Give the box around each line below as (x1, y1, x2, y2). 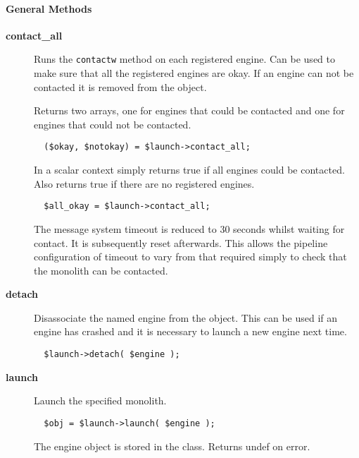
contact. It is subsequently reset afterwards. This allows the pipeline (34, 235, 328, 250)
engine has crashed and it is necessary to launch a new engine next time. (34, 324, 347, 339)
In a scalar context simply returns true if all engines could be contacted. (34, 162, 345, 177)
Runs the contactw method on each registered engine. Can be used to (34, 52, 335, 66)
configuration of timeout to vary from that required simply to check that (34, 249, 347, 264)
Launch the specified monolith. (34, 393, 167, 408)
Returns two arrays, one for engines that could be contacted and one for (34, 103, 345, 118)
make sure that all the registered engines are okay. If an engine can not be (34, 66, 354, 80)
